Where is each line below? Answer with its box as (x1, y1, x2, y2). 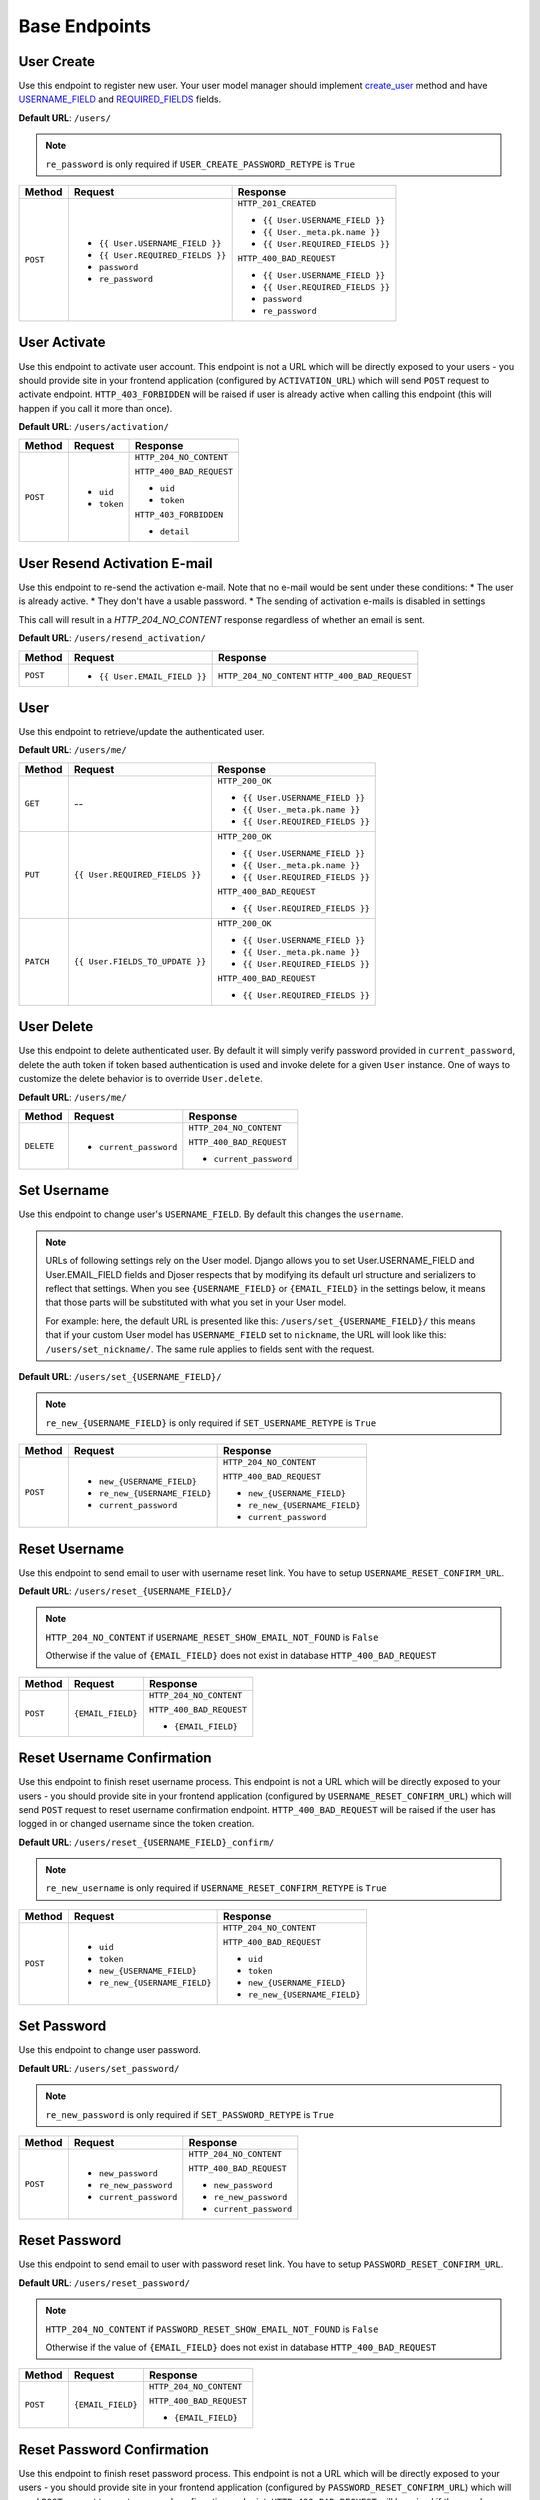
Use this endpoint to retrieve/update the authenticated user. (18, 726, 265, 738)
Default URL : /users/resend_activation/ (18, 632, 207, 644)
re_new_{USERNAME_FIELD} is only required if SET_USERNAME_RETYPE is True (45, 1416, 377, 1429)
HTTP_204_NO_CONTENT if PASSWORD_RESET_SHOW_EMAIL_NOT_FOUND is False (45, 2323, 379, 2335)
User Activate (18, 334, 106, 351)
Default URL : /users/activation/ (18, 421, 170, 433)
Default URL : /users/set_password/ (18, 2062, 180, 2074)
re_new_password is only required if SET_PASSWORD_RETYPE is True (45, 2108, 335, 2120)
